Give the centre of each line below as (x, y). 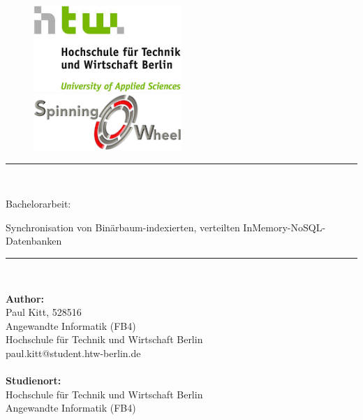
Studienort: (34, 381)
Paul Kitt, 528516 (44, 312)
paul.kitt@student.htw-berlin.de (73, 353)
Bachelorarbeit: (38, 204)
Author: (25, 298)
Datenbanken (34, 241)
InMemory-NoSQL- (284, 227)
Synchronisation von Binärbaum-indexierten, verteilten (123, 227)
